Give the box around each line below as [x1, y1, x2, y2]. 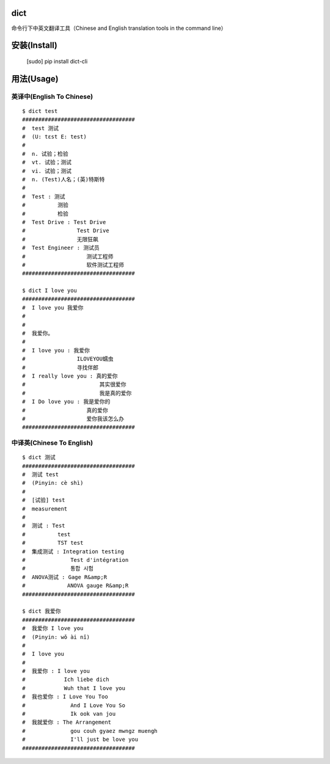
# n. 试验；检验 [22, 150, 68, 157]
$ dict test [22, 107, 58, 114]
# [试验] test [22, 497, 65, 504]
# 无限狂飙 [22, 236, 99, 242]
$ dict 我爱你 [22, 608, 61, 615]
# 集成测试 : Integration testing [22, 548, 125, 555]
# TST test [22, 539, 84, 547]
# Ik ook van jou [22, 710, 116, 718]
